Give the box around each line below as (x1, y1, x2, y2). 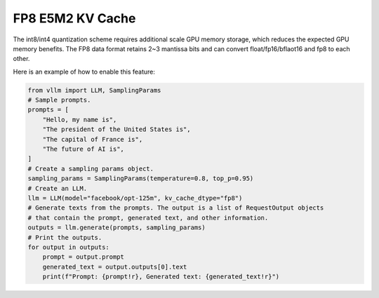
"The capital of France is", (42, 135, 143, 143)
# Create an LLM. (27, 184, 88, 192)
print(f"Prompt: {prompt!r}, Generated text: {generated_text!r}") (42, 273, 280, 280)
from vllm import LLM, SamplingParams (27, 86, 161, 94)
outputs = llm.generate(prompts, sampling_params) (27, 224, 206, 231)
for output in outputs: (27, 243, 110, 251)
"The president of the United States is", (42, 126, 191, 133)
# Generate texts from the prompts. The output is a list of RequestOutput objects (27, 204, 324, 212)
